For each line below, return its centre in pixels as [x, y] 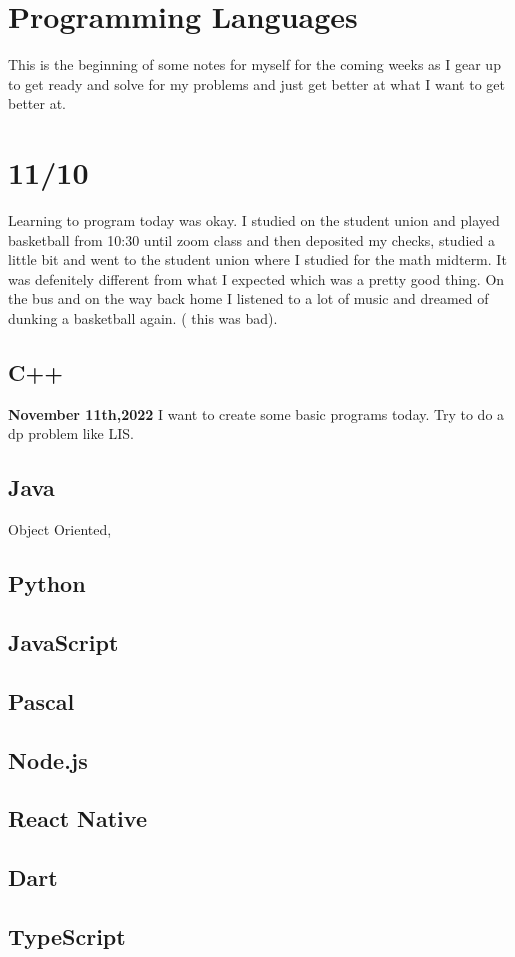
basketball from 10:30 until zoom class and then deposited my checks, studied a [251, 239]
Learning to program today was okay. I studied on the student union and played [254, 220]
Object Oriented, [60, 529]
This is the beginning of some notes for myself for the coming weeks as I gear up [254, 64]
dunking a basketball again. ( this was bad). [143, 318]
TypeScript [67, 935]
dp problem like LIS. [71, 433]
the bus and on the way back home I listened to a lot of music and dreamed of [248, 298]
